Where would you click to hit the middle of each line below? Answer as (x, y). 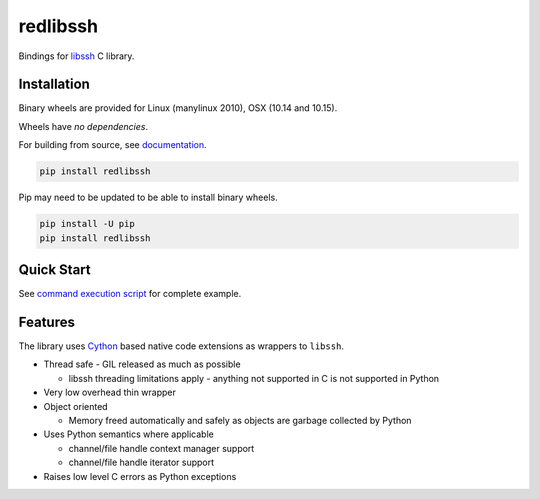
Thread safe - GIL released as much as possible (142, 364)
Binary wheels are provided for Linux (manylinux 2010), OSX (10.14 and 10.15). (178, 108)
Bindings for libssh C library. (76, 56)
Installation (54, 84)
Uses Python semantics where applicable (128, 434)
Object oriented (76, 406)
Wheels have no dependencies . (83, 126)
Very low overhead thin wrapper (110, 392)
